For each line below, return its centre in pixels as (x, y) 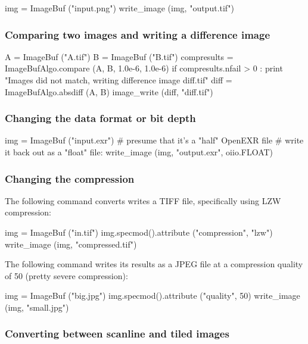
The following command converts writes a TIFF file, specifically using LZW (143, 200)
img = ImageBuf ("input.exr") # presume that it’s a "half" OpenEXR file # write (154, 140)
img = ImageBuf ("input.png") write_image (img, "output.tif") (119, 8)
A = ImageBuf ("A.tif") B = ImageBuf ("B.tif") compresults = (119, 56)
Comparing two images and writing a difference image (138, 34)
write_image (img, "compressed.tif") (71, 244)
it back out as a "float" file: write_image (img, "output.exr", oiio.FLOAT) (139, 152)
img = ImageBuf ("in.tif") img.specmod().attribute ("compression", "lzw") (139, 232)
